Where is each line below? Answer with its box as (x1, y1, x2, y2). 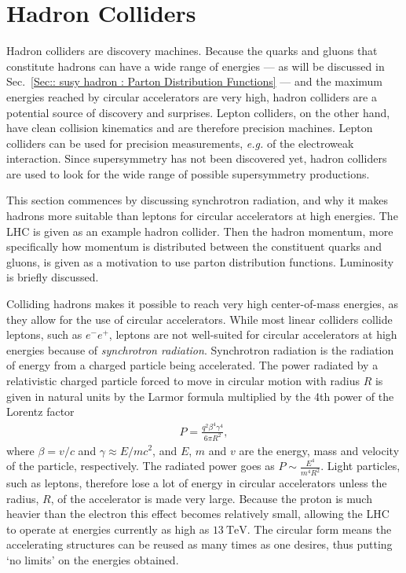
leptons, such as (6, 326, 82, 343)
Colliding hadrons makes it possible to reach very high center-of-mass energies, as (6, 296, 398, 312)
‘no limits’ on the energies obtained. (6, 552, 179, 568)
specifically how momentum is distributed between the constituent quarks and (6, 238, 382, 255)
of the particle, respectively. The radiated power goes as (6, 457, 275, 474)
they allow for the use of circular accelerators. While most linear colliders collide (6, 310, 393, 327)
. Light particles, (320, 457, 401, 474)
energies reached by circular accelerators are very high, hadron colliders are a (6, 88, 377, 105)
